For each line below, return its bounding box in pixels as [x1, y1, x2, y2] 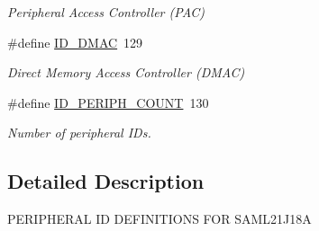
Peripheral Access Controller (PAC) [7, 3, 205, 21]
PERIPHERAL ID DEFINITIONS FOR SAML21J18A [7, 209, 312, 228]
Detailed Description [7, 167, 205, 195]
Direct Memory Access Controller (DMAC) [7, 63, 245, 82]
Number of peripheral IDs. [7, 123, 151, 142]
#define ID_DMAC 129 [7, 32, 143, 51]
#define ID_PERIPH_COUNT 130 [7, 93, 209, 111]
